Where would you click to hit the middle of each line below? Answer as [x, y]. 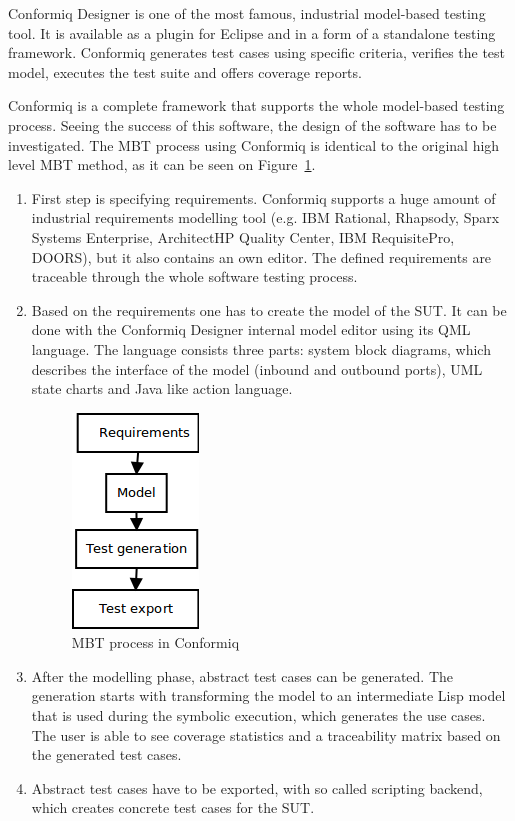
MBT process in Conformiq [155, 642]
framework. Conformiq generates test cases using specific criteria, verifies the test [257, 52]
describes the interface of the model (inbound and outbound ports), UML [257, 368]
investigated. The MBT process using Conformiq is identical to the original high [254, 144]
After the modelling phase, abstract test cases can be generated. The [242, 675]
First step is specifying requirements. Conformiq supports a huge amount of [263, 197]
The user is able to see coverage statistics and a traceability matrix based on [266, 734]
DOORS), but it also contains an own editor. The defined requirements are [261, 256]
